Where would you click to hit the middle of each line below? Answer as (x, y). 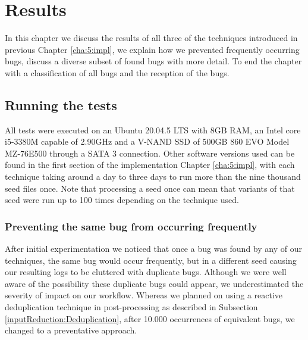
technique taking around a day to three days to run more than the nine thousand (153, 177)
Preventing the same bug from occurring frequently (131, 226)
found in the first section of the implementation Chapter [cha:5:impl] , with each (150, 165)
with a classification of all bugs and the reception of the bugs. (117, 72)
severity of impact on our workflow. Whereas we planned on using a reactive (144, 295)
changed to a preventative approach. (71, 330)
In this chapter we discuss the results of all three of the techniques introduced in (151, 38)
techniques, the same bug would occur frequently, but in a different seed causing (151, 260)
